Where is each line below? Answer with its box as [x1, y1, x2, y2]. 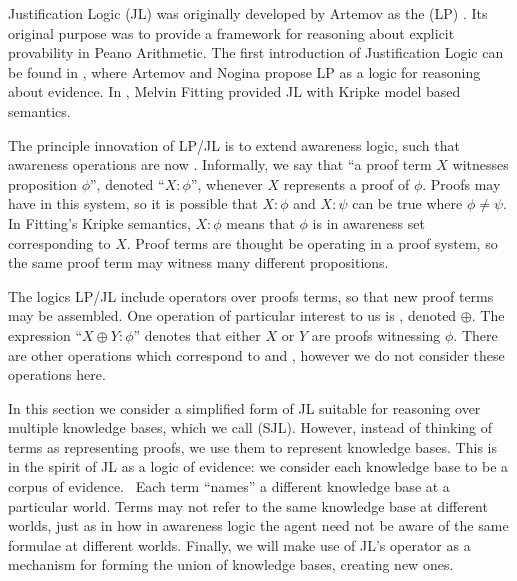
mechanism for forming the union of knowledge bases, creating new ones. [8, 554, 454, 575]
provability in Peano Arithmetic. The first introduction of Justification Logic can [8, 42, 504, 63]
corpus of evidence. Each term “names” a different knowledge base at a [8, 476, 450, 497]
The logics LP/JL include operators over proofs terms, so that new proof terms [8, 285, 494, 306]
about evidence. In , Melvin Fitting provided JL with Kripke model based [8, 81, 461, 102]
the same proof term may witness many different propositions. [8, 252, 389, 273]
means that [226, 212, 295, 233]
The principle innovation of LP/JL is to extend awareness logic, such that [8, 134, 460, 155]
